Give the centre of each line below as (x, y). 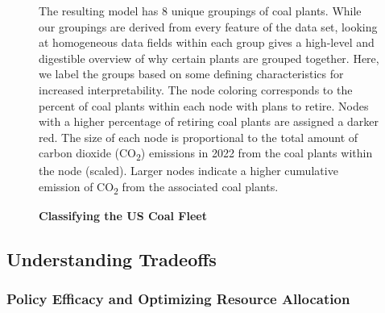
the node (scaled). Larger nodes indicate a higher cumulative (188, 171)
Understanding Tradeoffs (112, 259)
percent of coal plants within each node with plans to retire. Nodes (204, 105)
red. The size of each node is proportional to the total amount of (199, 137)
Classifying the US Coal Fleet (123, 216)
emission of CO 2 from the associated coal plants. (159, 188)
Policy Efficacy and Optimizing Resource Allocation (178, 299)
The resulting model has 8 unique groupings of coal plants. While (200, 10)
